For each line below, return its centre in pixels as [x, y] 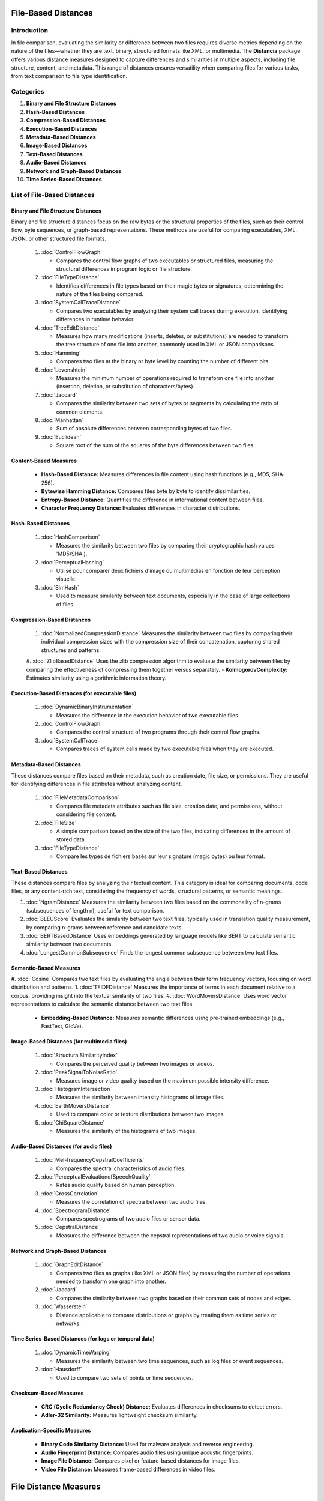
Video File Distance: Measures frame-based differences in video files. [128, 1469]
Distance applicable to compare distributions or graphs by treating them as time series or [166, 1315]
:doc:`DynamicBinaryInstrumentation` [87, 707]
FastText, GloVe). [62, 1026]
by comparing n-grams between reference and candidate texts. [104, 927]
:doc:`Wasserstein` [64, 1306]
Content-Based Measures [44, 461]
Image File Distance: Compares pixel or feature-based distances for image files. [140, 1461]
